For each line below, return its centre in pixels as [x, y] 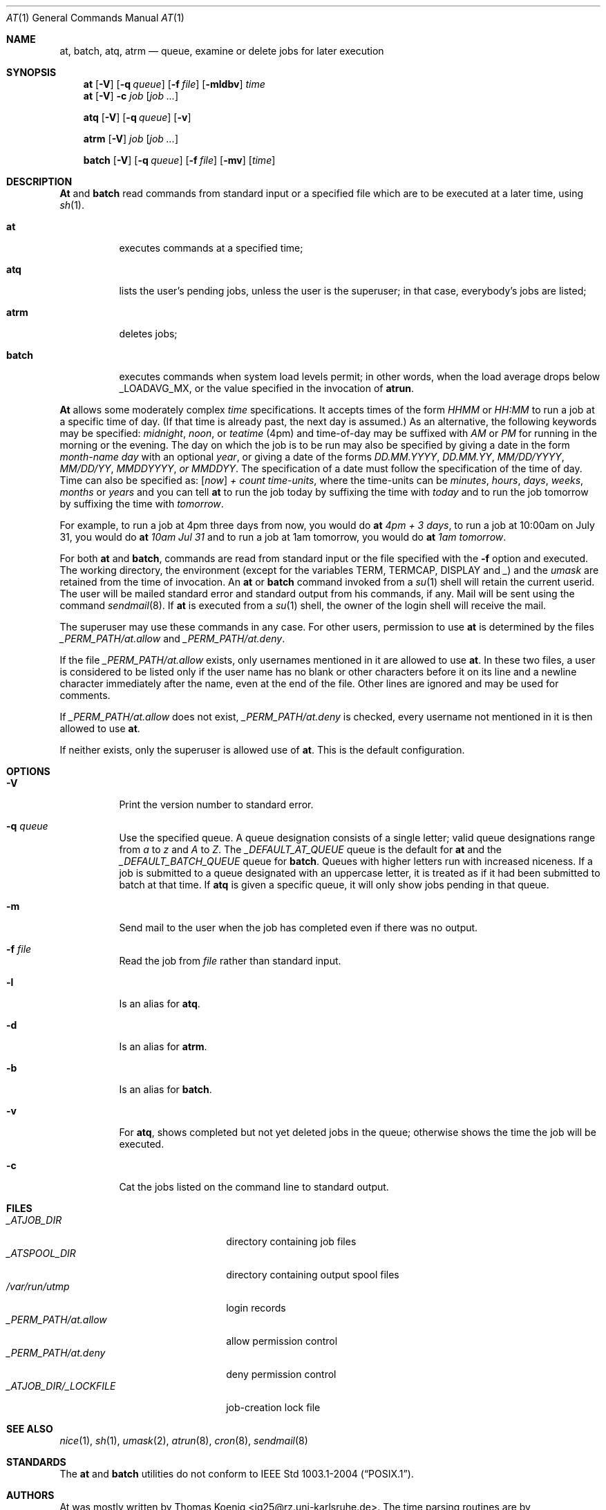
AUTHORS [30, 1495]
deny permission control [281, 1374]
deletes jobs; [148, 334]
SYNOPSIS [31, 72]
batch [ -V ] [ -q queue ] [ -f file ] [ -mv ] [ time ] [179, 160]
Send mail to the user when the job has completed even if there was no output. [299, 928]
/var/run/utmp [38, 1286]
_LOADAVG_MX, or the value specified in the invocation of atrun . [266, 388]
